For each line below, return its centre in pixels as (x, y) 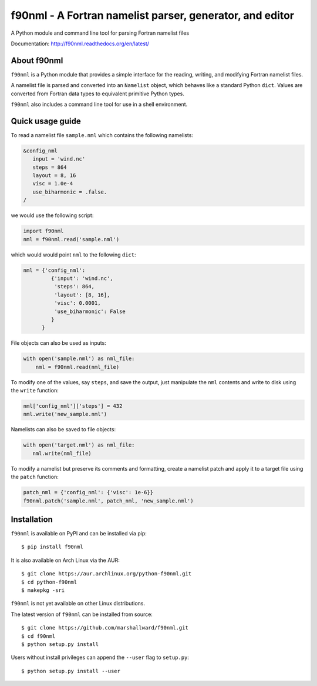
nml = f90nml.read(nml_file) (77, 367)
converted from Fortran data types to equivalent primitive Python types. (98, 94)
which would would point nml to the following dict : (73, 254)
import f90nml (43, 231)
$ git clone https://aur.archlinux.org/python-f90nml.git (107, 574)
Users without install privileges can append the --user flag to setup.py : (100, 657)
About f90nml (37, 60)
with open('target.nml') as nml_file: (79, 445)
